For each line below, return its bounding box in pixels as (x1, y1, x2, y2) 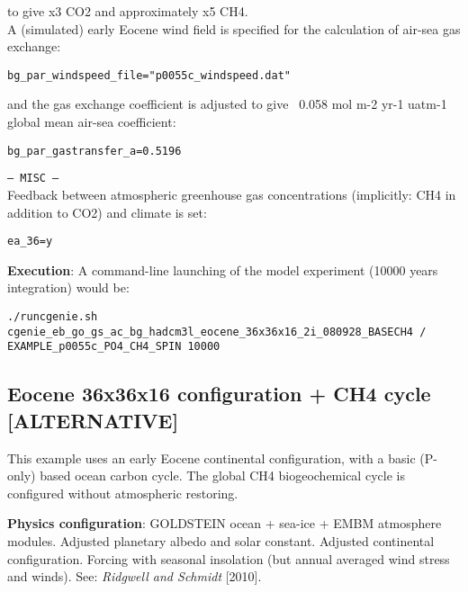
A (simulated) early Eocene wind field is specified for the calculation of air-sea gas (7, 19, 461, 38)
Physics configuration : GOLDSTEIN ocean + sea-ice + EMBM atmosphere (7, 514, 442, 533)
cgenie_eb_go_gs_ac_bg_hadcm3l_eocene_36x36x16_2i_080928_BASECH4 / (7, 325, 427, 338)
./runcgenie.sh (7, 309, 98, 323)
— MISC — (7, 172, 59, 185)
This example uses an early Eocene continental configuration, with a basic (7, 448, 416, 467)
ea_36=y (7, 235, 53, 248)
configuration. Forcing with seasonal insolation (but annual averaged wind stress (7, 549, 450, 568)
